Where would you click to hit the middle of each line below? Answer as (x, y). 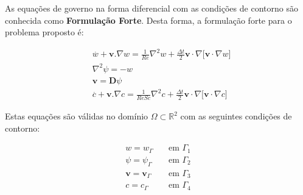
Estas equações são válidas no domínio (77, 116)
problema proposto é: (44, 32)
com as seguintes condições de (236, 116)
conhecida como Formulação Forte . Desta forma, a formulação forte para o (148, 20)
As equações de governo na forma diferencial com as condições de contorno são (151, 8)
